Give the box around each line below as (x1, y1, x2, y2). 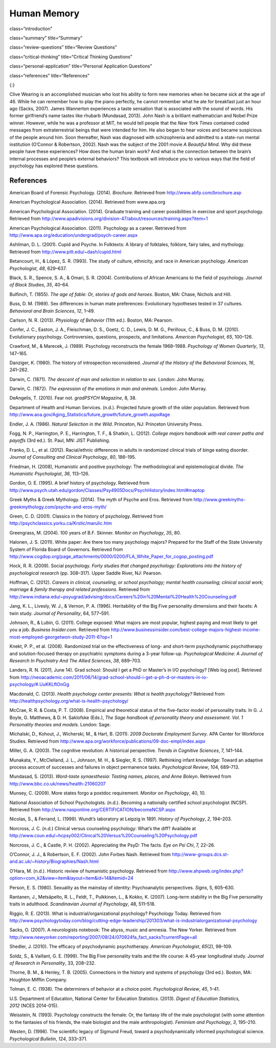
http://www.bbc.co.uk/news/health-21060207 (9, 781, 106, 787)
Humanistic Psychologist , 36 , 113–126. (9, 471, 89, 477)
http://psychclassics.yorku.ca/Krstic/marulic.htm (9, 520, 112, 526)
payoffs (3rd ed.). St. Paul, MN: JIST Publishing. (9, 437, 110, 443)
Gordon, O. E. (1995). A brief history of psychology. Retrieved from (9, 480, 150, 486)
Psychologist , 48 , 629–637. (9, 265, 67, 271)
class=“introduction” (9, 26, 53, 32)
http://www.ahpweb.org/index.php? (168, 867, 244, 874)
